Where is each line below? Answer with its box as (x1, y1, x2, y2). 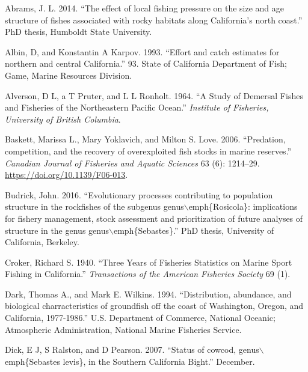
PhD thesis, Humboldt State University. (5, 25, 152, 38)
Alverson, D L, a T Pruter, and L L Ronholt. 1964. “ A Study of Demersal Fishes (5, 89, 303, 102)
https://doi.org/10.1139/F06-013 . (5, 168, 128, 181)
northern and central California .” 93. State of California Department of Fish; (5, 57, 288, 70)
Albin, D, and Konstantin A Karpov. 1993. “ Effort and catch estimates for (5, 45, 280, 58)
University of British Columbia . (5, 112, 121, 125)
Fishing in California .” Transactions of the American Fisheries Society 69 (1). (5, 267, 291, 280)
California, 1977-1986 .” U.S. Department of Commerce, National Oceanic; (5, 311, 276, 324)
